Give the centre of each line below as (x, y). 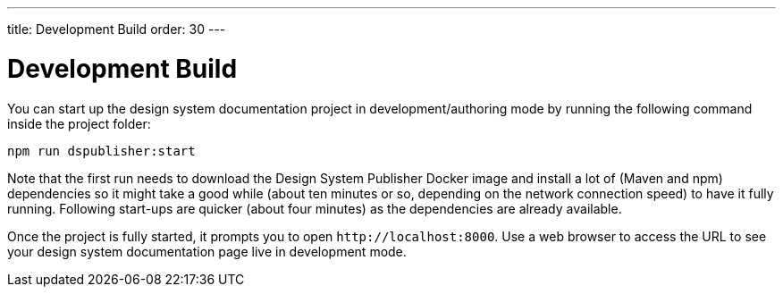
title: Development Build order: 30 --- (117, 29)
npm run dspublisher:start (101, 151)
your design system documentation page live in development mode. (207, 251)
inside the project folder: (79, 123)
